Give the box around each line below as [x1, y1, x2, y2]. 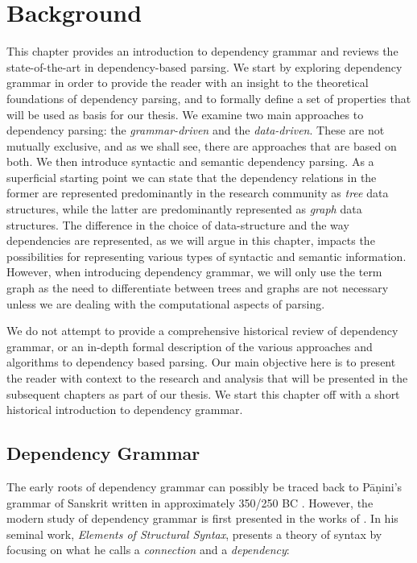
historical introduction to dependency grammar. [6, 401, 243, 418]
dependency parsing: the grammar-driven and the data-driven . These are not [6, 122, 385, 139]
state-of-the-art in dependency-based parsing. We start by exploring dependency [6, 58, 403, 75]
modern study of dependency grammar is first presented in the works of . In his [6, 510, 398, 527]
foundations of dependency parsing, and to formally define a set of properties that [6, 89, 411, 106]
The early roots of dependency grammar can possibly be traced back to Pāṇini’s [6, 478, 403, 495]
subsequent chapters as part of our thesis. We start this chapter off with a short [6, 385, 400, 402]
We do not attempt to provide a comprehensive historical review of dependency [6, 322, 398, 339]
